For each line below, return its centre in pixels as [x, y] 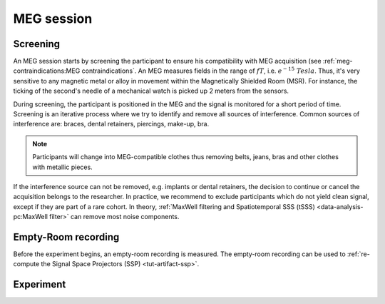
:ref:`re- [358, 254]
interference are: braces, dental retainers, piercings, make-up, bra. [111, 124]
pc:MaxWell [30, 217]
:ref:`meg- [338, 61]
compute [26, 264]
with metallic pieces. [62, 167]
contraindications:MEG [47, 71]
